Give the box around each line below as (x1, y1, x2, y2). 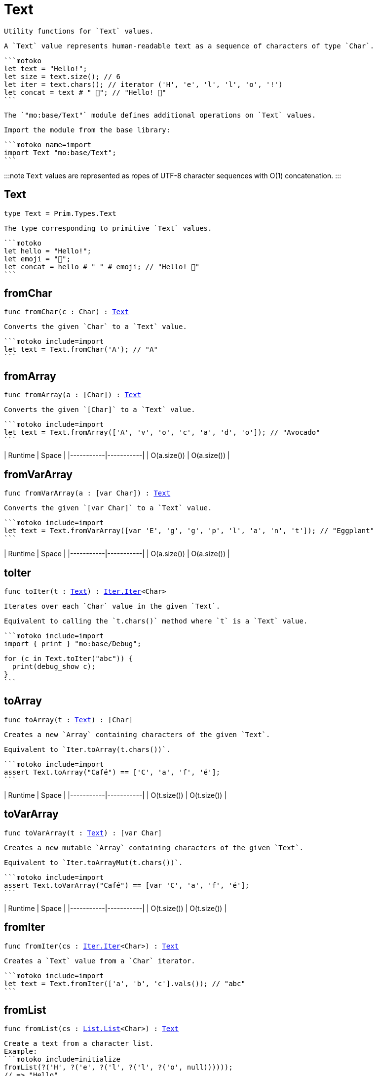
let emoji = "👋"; (4, 254, 71, 263)
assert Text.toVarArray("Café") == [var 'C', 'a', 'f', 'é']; (4, 881, 250, 889)
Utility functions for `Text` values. (4, 27, 154, 35)
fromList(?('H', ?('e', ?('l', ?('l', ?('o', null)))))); (4, 1063, 233, 1072)
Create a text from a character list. (4, 1039, 154, 1048)
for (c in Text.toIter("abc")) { (4, 654, 133, 662)
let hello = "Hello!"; (4, 247, 92, 255)
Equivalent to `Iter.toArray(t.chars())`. (4, 745, 171, 753)
